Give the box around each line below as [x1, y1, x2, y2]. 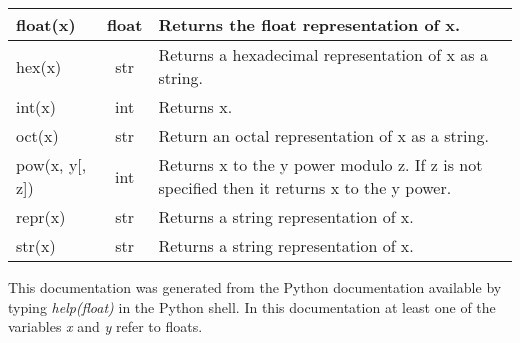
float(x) [16, 13, 76, 36]
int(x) [16, 95, 57, 118]
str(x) [16, 234, 56, 257]
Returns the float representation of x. [158, 13, 461, 36]
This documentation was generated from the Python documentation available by [8, 277, 502, 297]
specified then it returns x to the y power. [158, 176, 452, 199]
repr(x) [16, 205, 66, 228]
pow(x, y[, [16, 153, 87, 176]
